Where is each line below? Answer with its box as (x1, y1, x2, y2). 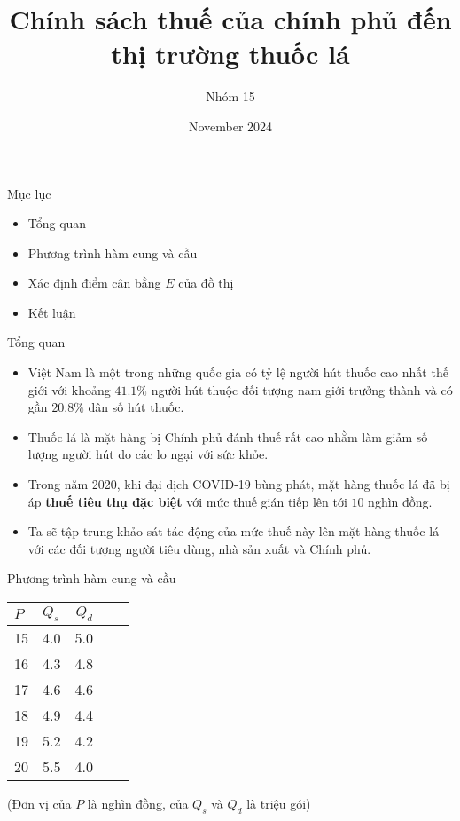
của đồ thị (178, 273, 234, 292)
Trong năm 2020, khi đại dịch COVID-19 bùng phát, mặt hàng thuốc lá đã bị (27, 475, 450, 493)
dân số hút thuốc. (88, 398, 184, 416)
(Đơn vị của (7, 794, 72, 813)
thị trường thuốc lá (111, 36, 350, 72)
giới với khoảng (27, 380, 111, 399)
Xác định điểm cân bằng (27, 273, 161, 292)
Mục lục (7, 184, 51, 202)
